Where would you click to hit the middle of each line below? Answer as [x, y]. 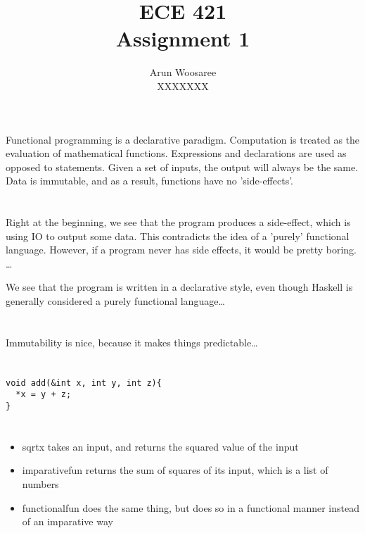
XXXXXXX [183, 86]
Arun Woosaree [183, 72]
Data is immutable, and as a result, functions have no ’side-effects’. [149, 181]
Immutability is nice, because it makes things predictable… [132, 342]
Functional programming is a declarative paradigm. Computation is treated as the [183, 139]
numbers [40, 483]
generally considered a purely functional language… [115, 301]
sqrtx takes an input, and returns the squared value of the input [160, 446]
